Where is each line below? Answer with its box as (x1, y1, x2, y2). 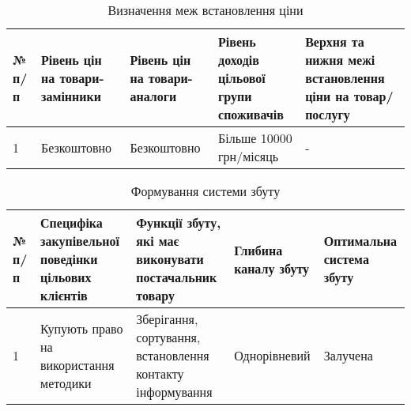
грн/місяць (218, 147, 279, 165)
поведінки (40, 250, 98, 268)
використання (40, 355, 115, 374)
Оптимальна (323, 232, 398, 250)
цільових (40, 268, 92, 286)
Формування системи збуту (130, 182, 281, 200)
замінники (41, 87, 101, 105)
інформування (136, 383, 213, 401)
